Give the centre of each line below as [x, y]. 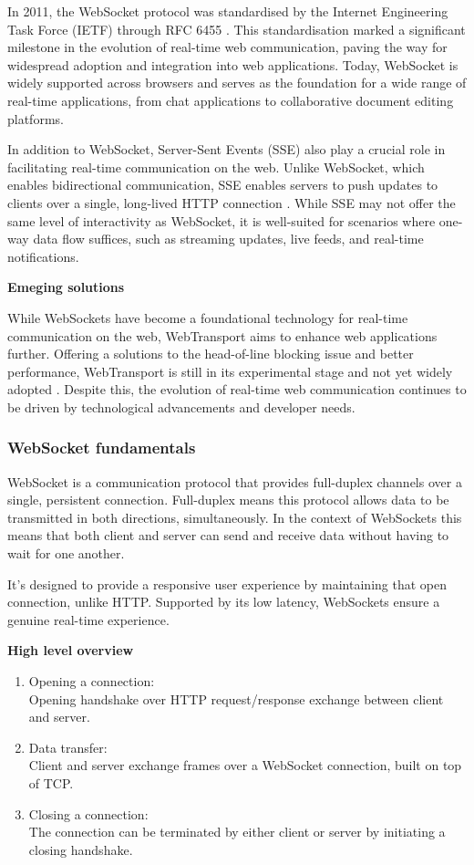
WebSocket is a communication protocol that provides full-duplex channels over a [235, 481]
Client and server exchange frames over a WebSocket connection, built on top [245, 765]
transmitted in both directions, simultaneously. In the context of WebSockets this [235, 517]
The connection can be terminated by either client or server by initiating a [237, 832]
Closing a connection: [88, 813]
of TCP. [51, 783]
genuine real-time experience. [88, 619]
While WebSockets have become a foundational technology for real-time [208, 317]
